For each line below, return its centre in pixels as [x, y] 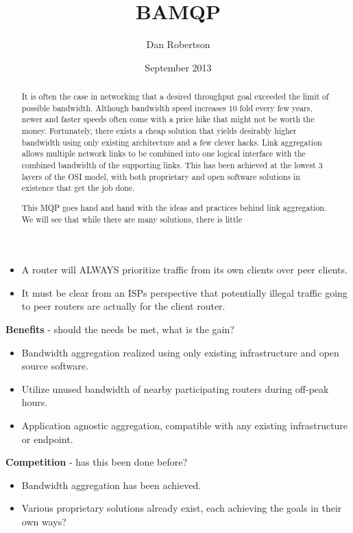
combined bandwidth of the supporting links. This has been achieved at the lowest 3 [172, 165]
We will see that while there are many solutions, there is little [132, 219]
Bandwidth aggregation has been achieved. [111, 485]
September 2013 [178, 67]
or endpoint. [47, 439]
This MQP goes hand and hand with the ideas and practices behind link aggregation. [174, 207]
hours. [35, 402]
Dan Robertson [178, 44]
